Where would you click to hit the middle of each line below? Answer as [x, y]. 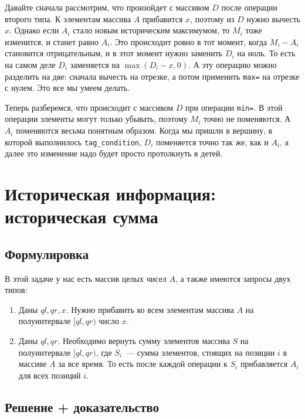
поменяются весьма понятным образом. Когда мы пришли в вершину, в [144, 130]
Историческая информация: [110, 194]
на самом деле [30, 64]
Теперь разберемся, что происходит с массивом [89, 107]
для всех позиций [50, 375]
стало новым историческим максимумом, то [151, 30]
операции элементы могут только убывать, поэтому [96, 119]
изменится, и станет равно [52, 41]
